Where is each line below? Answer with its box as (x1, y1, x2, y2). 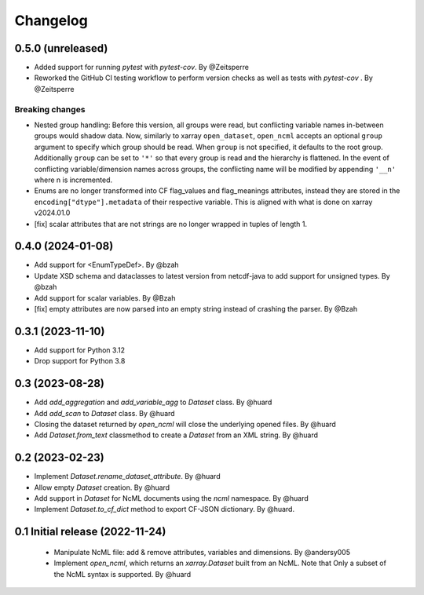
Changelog (14, 12, 88, 29)
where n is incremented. (34, 175, 113, 184)
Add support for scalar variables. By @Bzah (34, 293, 176, 302)
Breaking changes (14, 104, 86, 115)
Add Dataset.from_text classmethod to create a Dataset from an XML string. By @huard (34, 430, 318, 440)
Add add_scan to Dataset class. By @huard (34, 408, 176, 418)
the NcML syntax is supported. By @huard (53, 569, 192, 579)
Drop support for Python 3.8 (34, 356, 126, 366)
